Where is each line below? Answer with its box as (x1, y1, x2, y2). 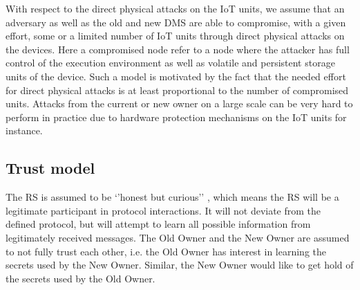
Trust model (6, 157, 95, 179)
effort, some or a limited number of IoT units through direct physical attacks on (6, 28, 345, 43)
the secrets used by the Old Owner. (6, 271, 155, 285)
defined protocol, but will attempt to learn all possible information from (6, 217, 311, 231)
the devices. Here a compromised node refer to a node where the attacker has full (6, 42, 350, 56)
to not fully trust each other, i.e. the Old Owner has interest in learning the (6, 244, 327, 258)
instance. (6, 123, 43, 138)
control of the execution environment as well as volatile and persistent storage (6, 55, 335, 70)
